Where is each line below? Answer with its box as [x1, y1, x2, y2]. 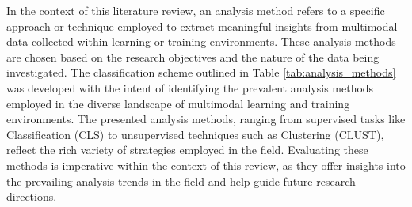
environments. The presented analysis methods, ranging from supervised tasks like [6, 111, 406, 127]
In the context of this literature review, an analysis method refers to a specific [6, 2, 385, 18]
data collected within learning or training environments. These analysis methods [6, 33, 396, 50]
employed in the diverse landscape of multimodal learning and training [6, 95, 350, 111]
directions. [6, 188, 57, 205]
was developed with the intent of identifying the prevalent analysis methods [6, 79, 374, 96]
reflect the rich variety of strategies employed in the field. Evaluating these [6, 141, 368, 158]
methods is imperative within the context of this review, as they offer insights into [6, 156, 406, 173]
